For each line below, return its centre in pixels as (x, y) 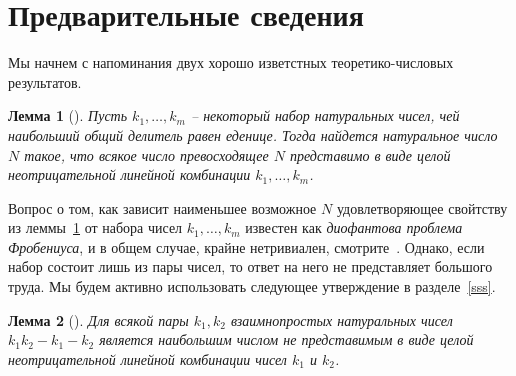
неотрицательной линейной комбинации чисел (147, 358)
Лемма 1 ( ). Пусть (68, 115)
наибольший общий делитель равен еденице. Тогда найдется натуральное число (253, 134)
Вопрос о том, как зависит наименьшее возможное (162, 207)
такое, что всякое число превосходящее (146, 154)
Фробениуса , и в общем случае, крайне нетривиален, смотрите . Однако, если (246, 246)
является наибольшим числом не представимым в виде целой (286, 339)
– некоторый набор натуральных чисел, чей (325, 115)
